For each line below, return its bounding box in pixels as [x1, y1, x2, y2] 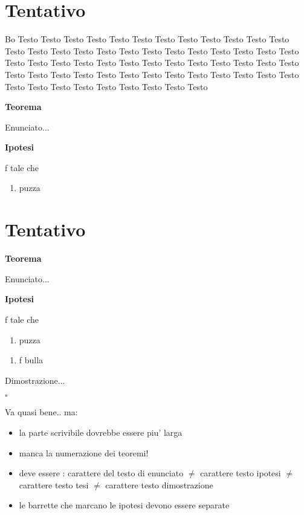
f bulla [19, 354, 44, 366]
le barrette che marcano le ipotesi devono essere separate [19, 499, 230, 511]
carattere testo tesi [19, 478, 89, 491]
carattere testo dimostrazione [105, 478, 213, 491]
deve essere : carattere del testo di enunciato [19, 467, 184, 479]
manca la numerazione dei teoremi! [19, 446, 149, 459]
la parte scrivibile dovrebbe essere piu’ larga [19, 426, 183, 438]
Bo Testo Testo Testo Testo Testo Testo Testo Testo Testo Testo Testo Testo [5, 33, 289, 45]
